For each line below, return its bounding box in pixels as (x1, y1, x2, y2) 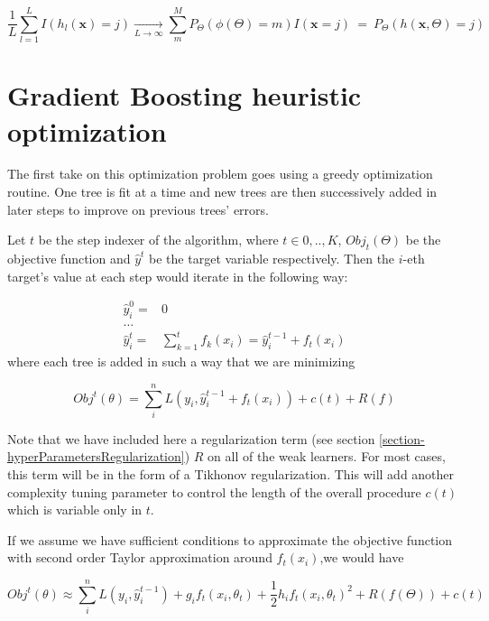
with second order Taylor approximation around (7, 548, 272, 567)
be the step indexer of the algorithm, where (38, 230, 279, 249)
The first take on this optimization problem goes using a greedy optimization (7, 164, 433, 183)
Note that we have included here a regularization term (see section (7, 429, 375, 448)
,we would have (319, 548, 404, 567)
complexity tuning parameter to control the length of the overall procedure (7, 482, 421, 501)
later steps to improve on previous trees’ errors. (7, 199, 269, 218)
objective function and (7, 249, 131, 268)
